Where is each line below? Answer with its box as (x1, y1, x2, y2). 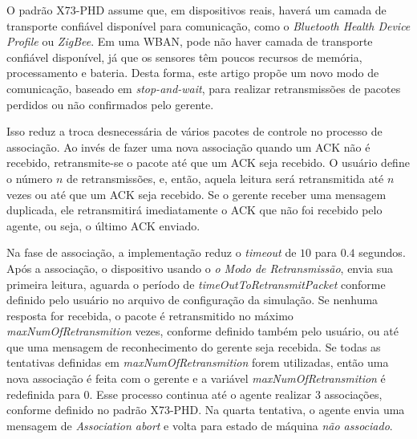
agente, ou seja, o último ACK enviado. (6, 217, 200, 234)
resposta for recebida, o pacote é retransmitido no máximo (6, 307, 294, 323)
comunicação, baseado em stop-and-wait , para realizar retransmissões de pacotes (6, 79, 401, 96)
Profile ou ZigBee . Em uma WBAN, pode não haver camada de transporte (6, 33, 373, 50)
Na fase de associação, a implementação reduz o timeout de (6, 244, 297, 261)
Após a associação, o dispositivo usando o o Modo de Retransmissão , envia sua (6, 259, 393, 276)
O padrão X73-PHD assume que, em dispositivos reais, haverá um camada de (6, 2, 387, 18)
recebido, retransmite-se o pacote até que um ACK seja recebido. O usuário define (6, 154, 410, 171)
